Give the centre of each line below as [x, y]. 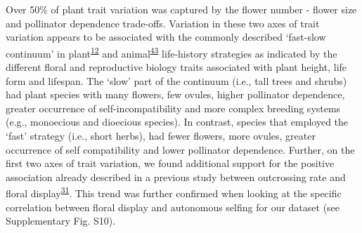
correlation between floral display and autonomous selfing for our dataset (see [173, 207]
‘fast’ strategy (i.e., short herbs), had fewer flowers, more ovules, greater [161, 135]
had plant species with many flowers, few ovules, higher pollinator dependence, [175, 94]
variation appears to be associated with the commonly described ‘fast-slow [166, 37]
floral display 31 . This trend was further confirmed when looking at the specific [174, 192]
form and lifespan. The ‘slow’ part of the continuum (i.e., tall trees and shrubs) [176, 80]
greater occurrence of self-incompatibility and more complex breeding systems [173, 108]
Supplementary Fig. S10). [61, 221]
